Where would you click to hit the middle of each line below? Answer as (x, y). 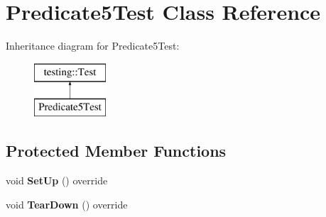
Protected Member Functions (116, 151)
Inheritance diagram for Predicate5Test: (93, 46)
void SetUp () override (57, 180)
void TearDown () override (67, 204)
